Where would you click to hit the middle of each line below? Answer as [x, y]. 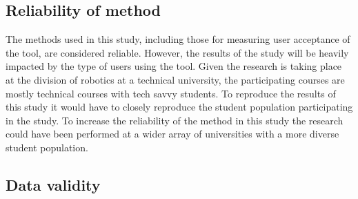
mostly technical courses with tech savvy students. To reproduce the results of [171, 93]
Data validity [53, 184]
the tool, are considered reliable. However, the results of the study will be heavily [177, 52]
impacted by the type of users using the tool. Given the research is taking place [174, 66]
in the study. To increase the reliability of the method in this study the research [175, 120]
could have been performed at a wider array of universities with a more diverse [172, 134]
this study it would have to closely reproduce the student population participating [179, 107]
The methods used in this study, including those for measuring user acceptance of [178, 39]
